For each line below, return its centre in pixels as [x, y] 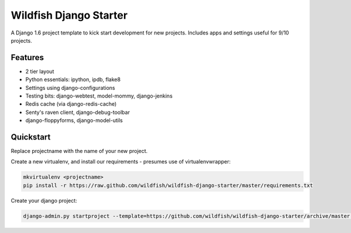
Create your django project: [44, 200]
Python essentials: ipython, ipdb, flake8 [73, 79]
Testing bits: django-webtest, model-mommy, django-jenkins [99, 96]
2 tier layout [40, 71]
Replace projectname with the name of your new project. [79, 151]
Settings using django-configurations [70, 88]
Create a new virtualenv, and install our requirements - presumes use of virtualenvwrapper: [121, 162]
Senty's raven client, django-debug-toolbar [78, 112]
